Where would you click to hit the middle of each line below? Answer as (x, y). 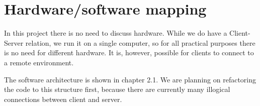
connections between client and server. (63, 99)
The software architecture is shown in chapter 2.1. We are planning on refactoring (130, 79)
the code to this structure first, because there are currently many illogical (117, 89)
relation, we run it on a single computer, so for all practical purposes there (140, 42)
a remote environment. (39, 62)
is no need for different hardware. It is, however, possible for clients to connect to (129, 52)
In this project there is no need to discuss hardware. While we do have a (116, 33)
